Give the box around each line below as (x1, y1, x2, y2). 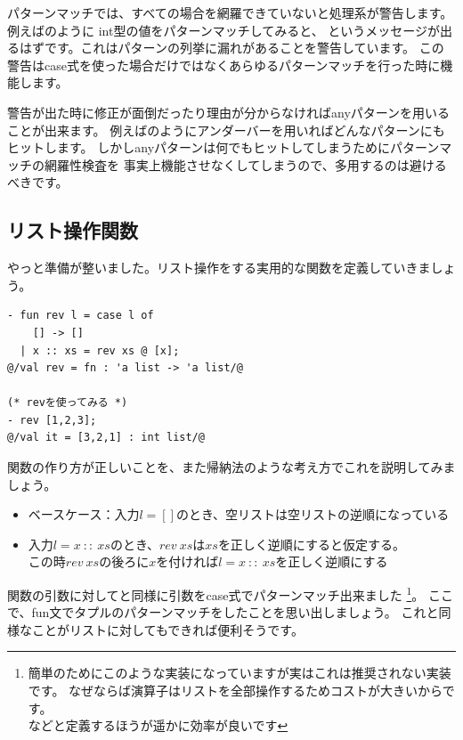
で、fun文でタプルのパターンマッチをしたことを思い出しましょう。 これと (7, 603, 439, 622)
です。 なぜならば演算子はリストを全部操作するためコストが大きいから (28, 681, 443, 700)
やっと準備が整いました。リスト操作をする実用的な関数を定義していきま (7, 258, 431, 277)
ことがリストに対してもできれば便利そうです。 (31, 620, 304, 638)
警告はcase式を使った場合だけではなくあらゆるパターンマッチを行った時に (7, 55, 441, 74)
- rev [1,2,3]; (7, 413, 97, 427)
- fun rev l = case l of (7, 309, 154, 322)
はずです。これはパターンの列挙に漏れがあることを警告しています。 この (19, 38, 444, 57)
